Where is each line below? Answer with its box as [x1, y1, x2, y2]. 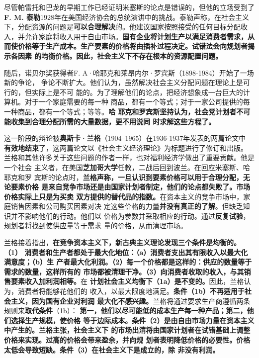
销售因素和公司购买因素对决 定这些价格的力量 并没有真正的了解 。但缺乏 [10, 201, 243, 211]
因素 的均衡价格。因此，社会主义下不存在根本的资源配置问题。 [17, 50, 223, 61]
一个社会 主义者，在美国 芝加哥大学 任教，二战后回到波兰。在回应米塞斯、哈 [4, 162, 250, 172]
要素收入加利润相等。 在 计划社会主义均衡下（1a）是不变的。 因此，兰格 [10, 276, 244, 286]
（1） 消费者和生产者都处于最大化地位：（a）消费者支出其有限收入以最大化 [4, 247, 248, 257]
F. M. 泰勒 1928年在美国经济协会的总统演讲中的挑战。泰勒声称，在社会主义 [4, 11, 250, 22]
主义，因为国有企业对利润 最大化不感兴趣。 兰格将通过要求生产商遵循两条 [10, 295, 251, 306]
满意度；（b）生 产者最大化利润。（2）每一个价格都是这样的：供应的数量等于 [4, 257, 252, 267]
